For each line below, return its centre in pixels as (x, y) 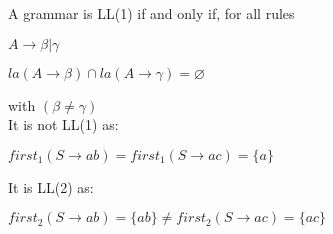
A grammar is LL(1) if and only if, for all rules (151, 13)
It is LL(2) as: (51, 186)
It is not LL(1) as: (63, 124)
